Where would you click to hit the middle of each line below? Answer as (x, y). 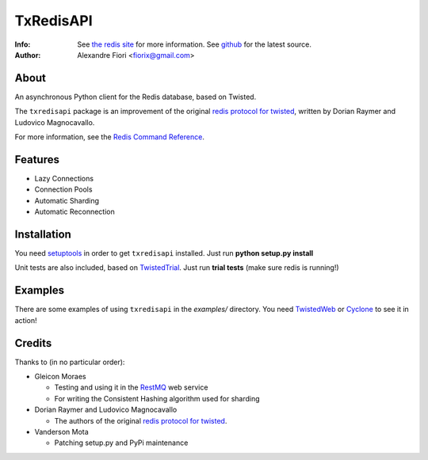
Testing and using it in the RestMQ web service (131, 387)
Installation (43, 234)
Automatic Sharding (67, 200)
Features (37, 160)
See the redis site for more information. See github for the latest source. (195, 44)
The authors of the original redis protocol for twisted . (141, 420)
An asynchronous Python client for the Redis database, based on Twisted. (136, 97)
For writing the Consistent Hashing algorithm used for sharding (157, 398)
